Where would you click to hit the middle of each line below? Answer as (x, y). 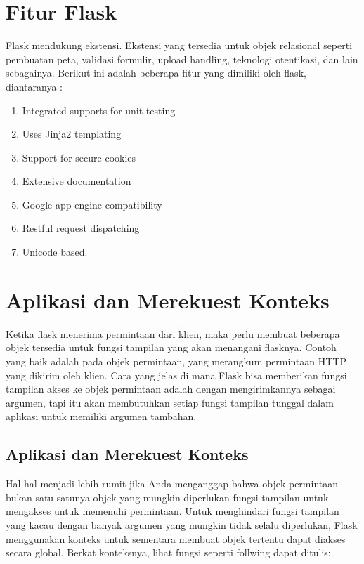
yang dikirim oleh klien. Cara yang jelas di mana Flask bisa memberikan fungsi (176, 375)
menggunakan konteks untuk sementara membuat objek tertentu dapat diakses (176, 538)
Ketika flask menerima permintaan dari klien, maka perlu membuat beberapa (173, 333)
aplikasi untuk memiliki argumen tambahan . (101, 416)
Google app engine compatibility (92, 204)
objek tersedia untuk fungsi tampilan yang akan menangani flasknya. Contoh (171, 347)
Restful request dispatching (81, 228)
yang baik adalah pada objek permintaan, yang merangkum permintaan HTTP (176, 361)
